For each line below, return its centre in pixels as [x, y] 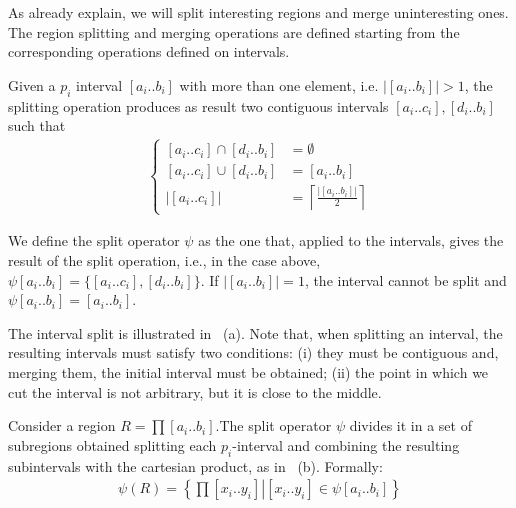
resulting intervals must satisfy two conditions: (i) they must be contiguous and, [253, 352]
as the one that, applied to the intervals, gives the [351, 240]
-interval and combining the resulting [346, 444]
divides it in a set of [410, 425]
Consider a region [62, 425]
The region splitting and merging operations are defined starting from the [234, 31]
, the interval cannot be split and [405, 279]
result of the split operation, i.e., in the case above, [164, 259]
